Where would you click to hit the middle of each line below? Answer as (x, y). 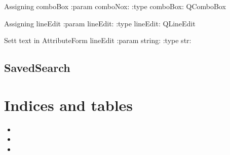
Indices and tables (69, 105)
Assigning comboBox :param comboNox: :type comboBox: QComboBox (115, 6)
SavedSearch (37, 68)
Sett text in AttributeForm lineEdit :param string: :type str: (98, 40)
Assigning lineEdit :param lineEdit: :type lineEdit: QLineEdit (100, 23)
